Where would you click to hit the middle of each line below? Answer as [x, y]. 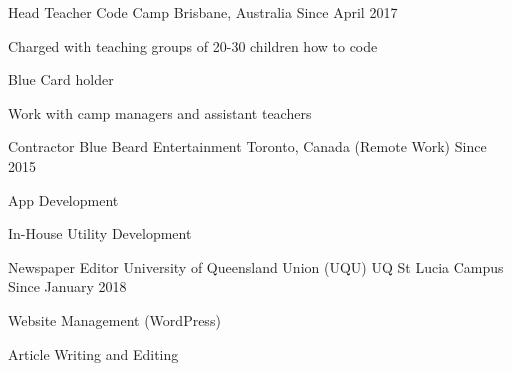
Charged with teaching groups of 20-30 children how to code [193, 45]
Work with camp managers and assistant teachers [160, 112]
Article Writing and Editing [93, 353]
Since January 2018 [67, 286]
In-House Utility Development [100, 233]
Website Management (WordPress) [114, 319]
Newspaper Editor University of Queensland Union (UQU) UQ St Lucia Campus [256, 266]
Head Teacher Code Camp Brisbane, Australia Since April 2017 [203, 12]
